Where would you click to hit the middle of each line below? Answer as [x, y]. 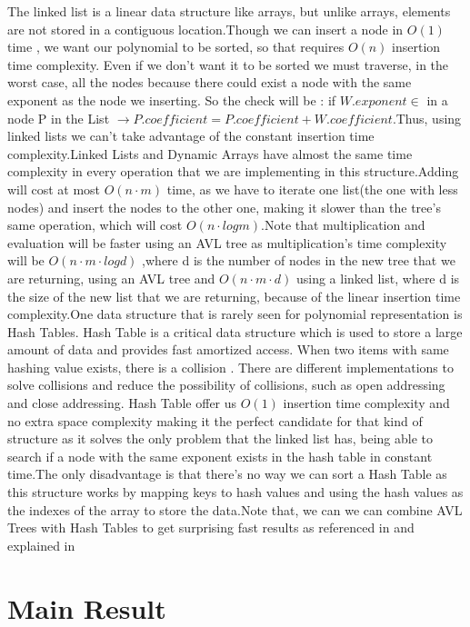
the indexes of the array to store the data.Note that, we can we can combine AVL [235, 509]
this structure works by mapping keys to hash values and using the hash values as [235, 492]
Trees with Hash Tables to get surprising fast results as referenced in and [211, 527]
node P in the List [59, 118]
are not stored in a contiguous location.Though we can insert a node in [205, 29]
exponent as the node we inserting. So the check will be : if [172, 100]
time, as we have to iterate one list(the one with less [312, 189]
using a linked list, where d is [378, 278]
